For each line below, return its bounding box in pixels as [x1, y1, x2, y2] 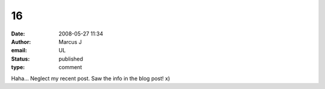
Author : [11, 38, 31, 45]
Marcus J [58, 38, 82, 45]
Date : [11, 30, 25, 37]
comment [58, 64, 82, 71]
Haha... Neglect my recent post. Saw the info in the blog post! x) [11, 75, 170, 82]
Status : [11, 55, 30, 63]
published [58, 55, 84, 63]
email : [11, 47, 27, 54]
